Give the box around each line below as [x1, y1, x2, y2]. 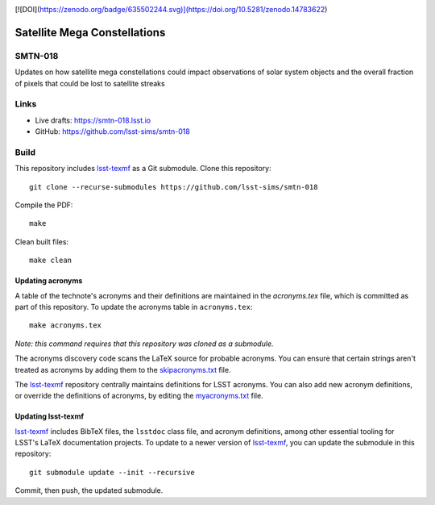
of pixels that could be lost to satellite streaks [14, 78, 165, 88]
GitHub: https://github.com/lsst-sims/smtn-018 [35, 127, 191, 136]
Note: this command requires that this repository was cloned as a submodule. [14, 339, 274, 348]
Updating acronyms [14, 276, 83, 286]
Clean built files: [14, 236, 68, 246]
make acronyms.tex [29, 321, 102, 330]
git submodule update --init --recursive [29, 468, 195, 477]
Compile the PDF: [14, 200, 73, 210]
